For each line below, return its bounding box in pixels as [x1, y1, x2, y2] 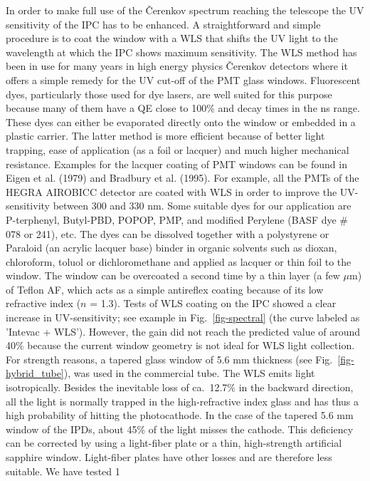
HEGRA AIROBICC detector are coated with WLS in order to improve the [6, 184, 337, 199]
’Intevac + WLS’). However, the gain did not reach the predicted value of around [6, 324, 361, 338]
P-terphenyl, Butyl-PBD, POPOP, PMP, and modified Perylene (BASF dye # [6, 212, 349, 227]
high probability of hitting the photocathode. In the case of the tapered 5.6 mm [6, 408, 354, 423]
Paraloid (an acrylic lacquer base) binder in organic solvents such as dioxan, [6, 240, 337, 255]
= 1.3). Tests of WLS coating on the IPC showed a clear [90, 296, 337, 311]
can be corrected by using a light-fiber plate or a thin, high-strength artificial [6, 435, 342, 450]
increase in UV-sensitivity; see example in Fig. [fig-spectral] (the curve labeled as [6, 310, 360, 325]
